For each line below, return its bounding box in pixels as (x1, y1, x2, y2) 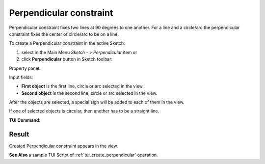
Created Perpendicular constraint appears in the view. (9, 143, 118, 149)
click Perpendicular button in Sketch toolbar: (21, 56, 113, 62)
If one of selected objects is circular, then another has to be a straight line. (9, 108, 159, 114)
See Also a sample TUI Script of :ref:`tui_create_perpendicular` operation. (9, 152, 158, 158)
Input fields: (9, 74, 33, 80)
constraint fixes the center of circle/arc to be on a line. (9, 31, 119, 37)
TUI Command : (9, 117, 41, 123)
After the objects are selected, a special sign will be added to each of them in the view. (9, 99, 185, 105)
